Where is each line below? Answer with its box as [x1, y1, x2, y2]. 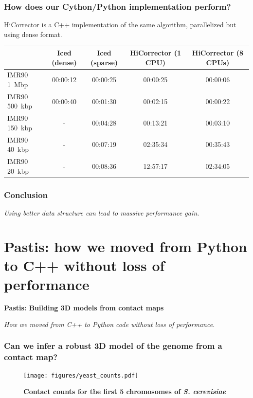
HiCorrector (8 [192, 47, 243, 57]
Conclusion [4, 188, 48, 200]
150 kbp [7, 122, 32, 132]
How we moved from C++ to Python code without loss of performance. [4, 319, 215, 329]
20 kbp [7, 165, 29, 176]
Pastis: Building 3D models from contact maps [4, 303, 164, 313]
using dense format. [4, 29, 62, 39]
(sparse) [90, 57, 118, 67]
